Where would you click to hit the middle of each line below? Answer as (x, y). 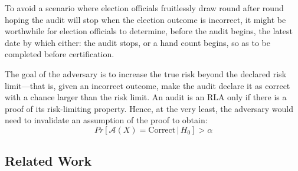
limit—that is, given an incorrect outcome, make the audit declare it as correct (148, 85)
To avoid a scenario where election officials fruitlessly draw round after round (144, 8)
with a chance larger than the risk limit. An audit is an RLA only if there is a (146, 97)
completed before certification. (60, 54)
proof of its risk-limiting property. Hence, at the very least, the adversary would (149, 108)
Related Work (48, 161)
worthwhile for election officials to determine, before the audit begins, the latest (149, 31)
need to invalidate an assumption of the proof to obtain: (106, 120)
